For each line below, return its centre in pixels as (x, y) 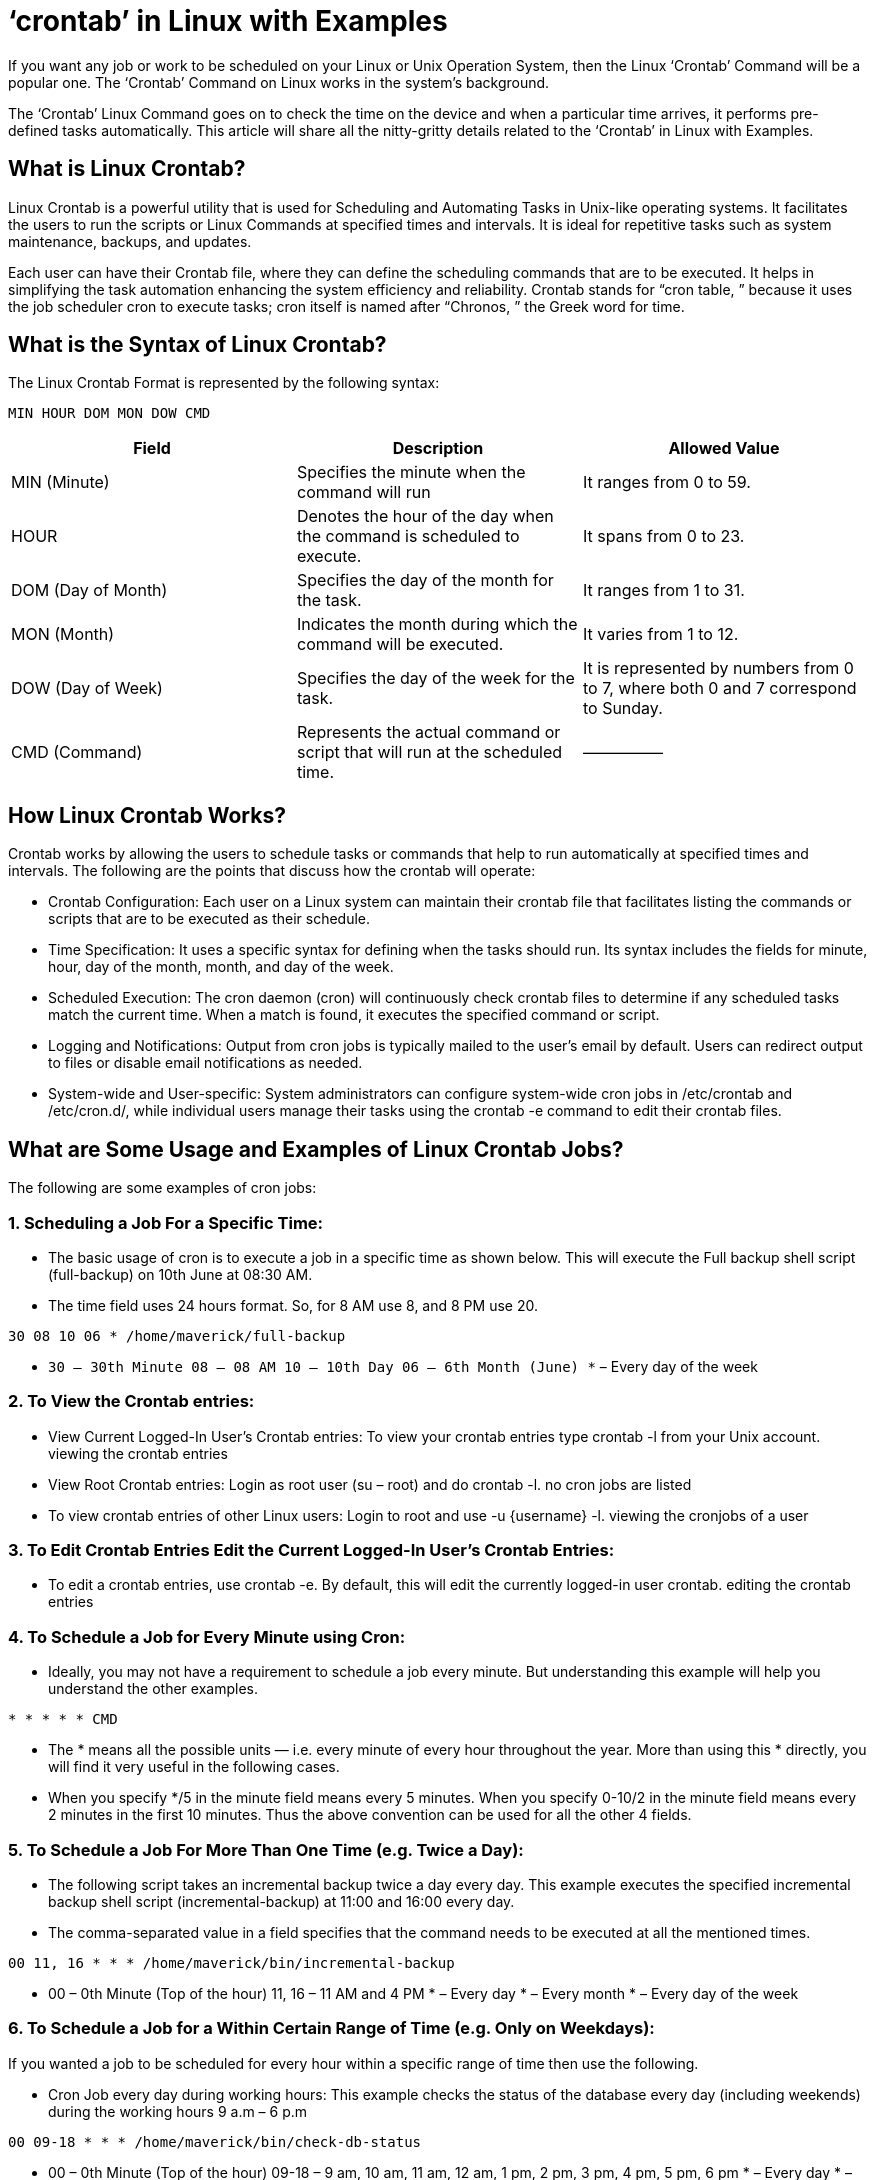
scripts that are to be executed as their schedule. (209, 919)
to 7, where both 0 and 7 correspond (719, 688)
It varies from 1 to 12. (660, 634)
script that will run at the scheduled (429, 752)
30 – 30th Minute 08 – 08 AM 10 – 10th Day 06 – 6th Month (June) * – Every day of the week (403, 1366)
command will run (363, 492)
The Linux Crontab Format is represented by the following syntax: (224, 383)
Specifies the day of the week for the (435, 678)
